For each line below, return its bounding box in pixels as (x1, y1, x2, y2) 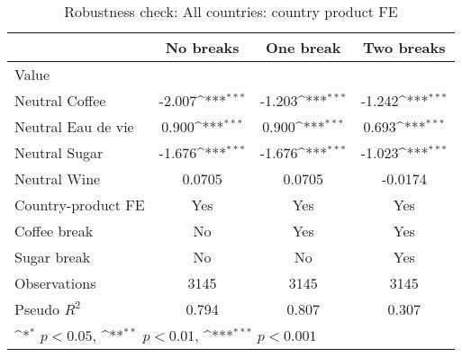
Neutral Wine (14, 168, 101, 189)
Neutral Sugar (14, 142, 104, 163)
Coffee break (14, 220, 94, 241)
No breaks (165, 37, 240, 58)
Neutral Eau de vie (14, 116, 134, 137)
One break (265, 37, 341, 58)
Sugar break (14, 246, 91, 267)
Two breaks (363, 37, 446, 58)
